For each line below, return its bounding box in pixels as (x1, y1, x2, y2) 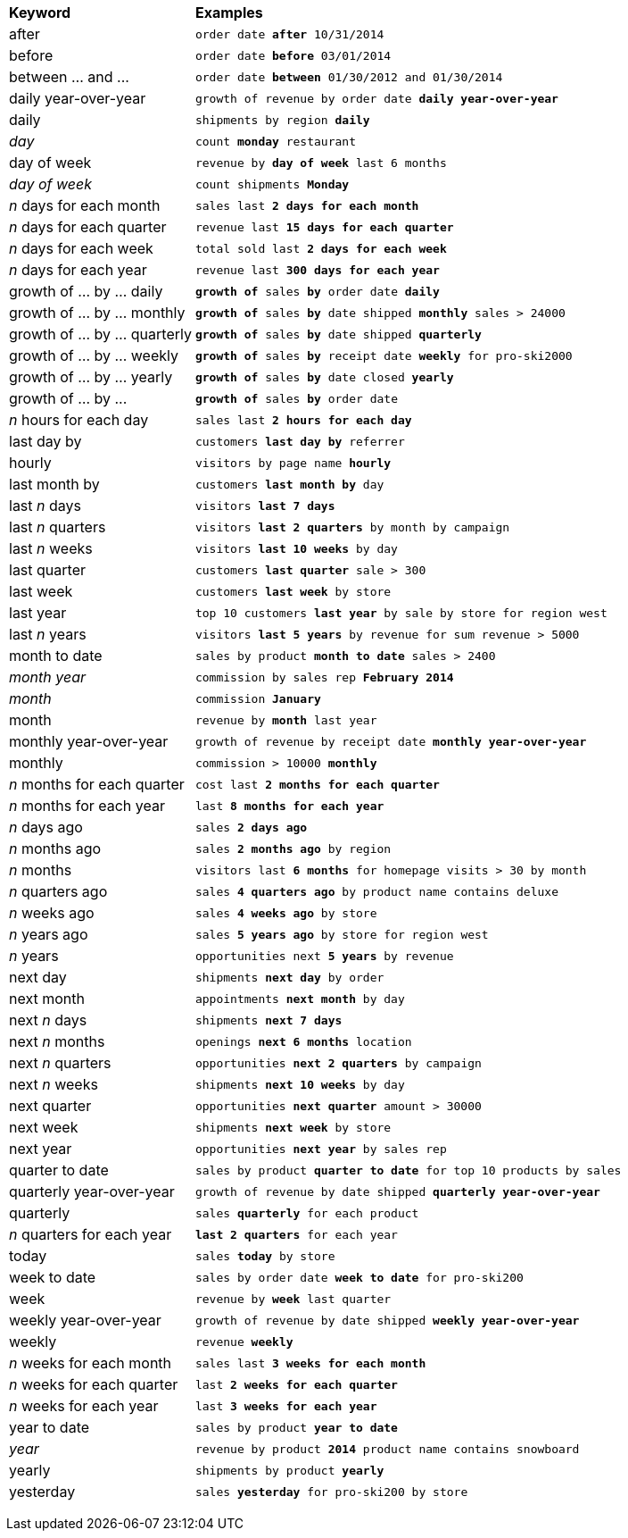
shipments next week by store (194, 1120, 392, 1134)
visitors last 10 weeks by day (194, 541, 398, 556)
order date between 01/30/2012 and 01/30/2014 (194, 70, 503, 84)
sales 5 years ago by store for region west (194, 927, 489, 941)
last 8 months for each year (194, 798, 384, 813)
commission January (194, 691, 321, 706)
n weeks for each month (9, 1354, 172, 1372)
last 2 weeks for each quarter (194, 1377, 398, 1392)
